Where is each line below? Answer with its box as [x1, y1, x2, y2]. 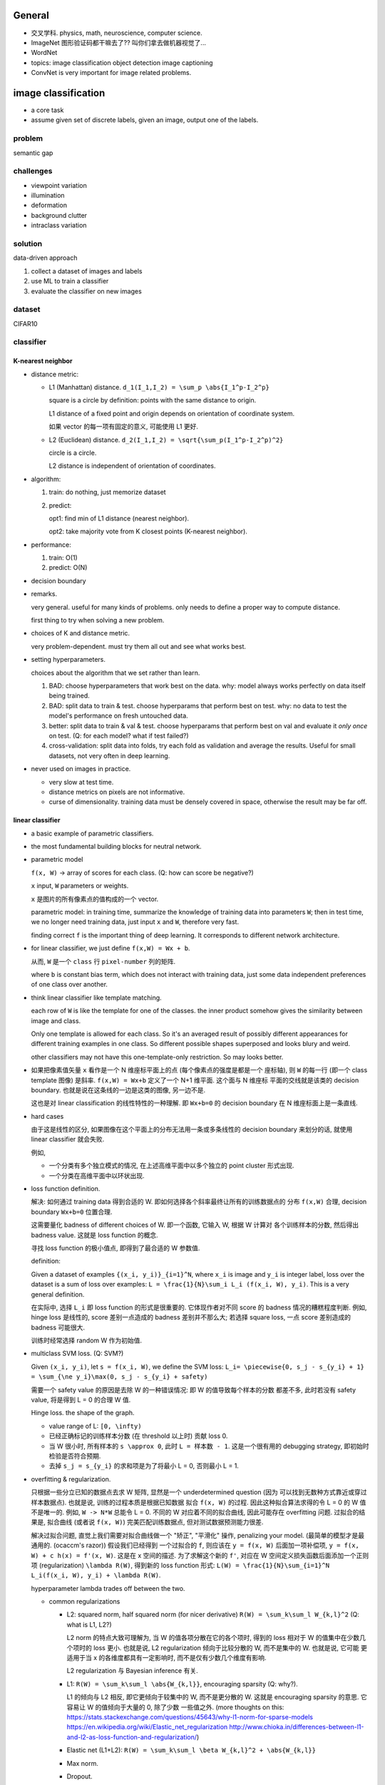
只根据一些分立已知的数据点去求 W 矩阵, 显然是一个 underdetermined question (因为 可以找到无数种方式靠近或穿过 [31, 1488, 367, 1497]
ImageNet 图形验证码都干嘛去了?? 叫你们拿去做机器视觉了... [31, 38, 207, 46]
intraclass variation [31, 221, 87, 230]
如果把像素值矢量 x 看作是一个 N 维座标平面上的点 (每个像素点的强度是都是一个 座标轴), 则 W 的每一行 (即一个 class [31, 1066, 368, 1075]
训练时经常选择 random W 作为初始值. [31, 1336, 143, 1345]
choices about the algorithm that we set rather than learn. [31, 668, 200, 677]
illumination [31, 191, 65, 200]
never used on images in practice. [31, 765, 131, 773]
